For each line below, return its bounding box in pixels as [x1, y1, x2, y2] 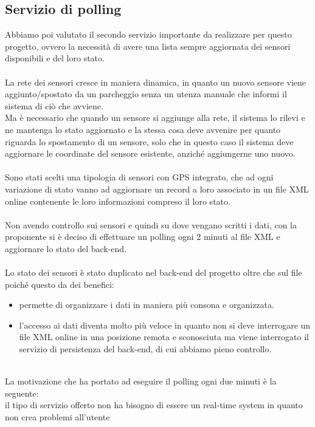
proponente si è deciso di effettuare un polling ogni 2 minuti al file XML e [5, 230, 280, 243]
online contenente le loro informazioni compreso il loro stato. [5, 194, 230, 207]
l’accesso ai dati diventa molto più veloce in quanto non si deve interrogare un [19, 318, 311, 331]
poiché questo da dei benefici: [5, 278, 114, 290]
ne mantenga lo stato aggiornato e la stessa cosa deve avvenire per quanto [5, 123, 281, 135]
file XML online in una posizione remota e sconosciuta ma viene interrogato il [19, 330, 309, 343]
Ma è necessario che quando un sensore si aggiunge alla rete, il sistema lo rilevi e [5, 111, 305, 124]
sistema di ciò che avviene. [5, 99, 103, 112]
